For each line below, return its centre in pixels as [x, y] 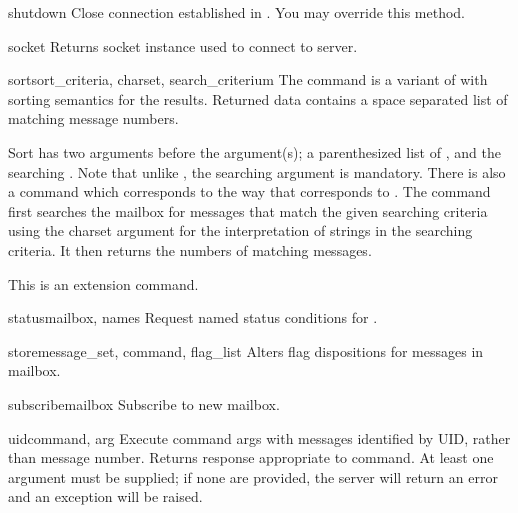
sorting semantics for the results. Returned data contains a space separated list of [258, 98]
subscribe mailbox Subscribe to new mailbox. [144, 403]
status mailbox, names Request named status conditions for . [193, 317]
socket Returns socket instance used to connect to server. [183, 45]
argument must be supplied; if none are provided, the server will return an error [253, 476]
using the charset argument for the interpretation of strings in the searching [240, 230]
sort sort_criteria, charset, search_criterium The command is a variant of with [248, 79]
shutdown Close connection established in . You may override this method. [237, 12]
